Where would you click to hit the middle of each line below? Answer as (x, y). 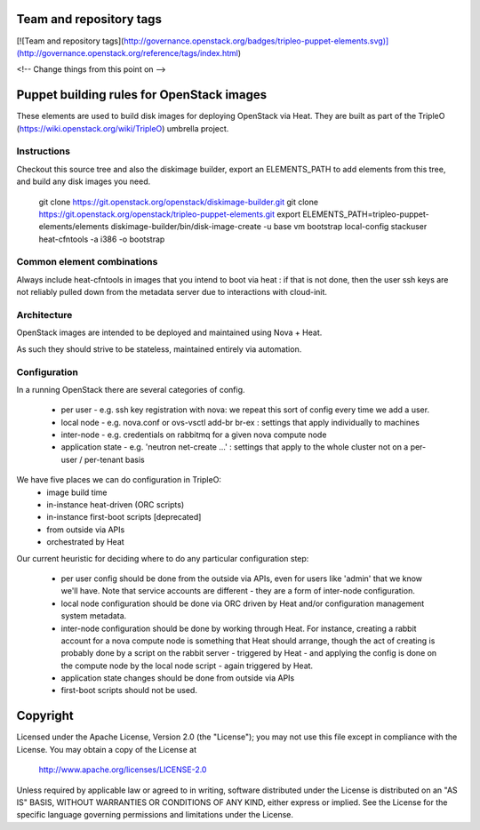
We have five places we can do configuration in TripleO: (119, 480)
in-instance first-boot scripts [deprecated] (124, 517)
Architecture (44, 315)
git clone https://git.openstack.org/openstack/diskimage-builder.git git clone (179, 202)
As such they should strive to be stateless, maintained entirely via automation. (159, 349)
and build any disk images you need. (84, 181)
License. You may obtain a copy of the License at (107, 749)
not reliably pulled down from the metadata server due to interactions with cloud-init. (172, 292)
